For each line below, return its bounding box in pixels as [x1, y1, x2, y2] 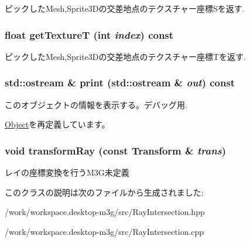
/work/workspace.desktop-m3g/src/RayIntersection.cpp [5, 225, 204, 237]
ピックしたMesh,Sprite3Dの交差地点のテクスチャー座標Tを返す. [5, 50, 246, 62]
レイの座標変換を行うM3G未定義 [5, 166, 129, 179]
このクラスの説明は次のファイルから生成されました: [5, 186, 204, 198]
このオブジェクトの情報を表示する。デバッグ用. [5, 98, 187, 110]
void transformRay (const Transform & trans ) [5, 143, 227, 157]
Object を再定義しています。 [5, 118, 110, 130]
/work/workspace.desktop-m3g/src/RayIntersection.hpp [5, 206, 205, 218]
